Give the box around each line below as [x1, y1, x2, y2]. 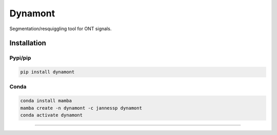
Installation [9, 39, 46, 48]
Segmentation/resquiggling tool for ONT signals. [9, 26, 112, 32]
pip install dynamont [20, 69, 75, 75]
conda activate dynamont [20, 112, 83, 118]
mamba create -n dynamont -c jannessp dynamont [20, 105, 142, 111]
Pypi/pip [9, 54, 31, 61]
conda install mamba [20, 98, 72, 104]
